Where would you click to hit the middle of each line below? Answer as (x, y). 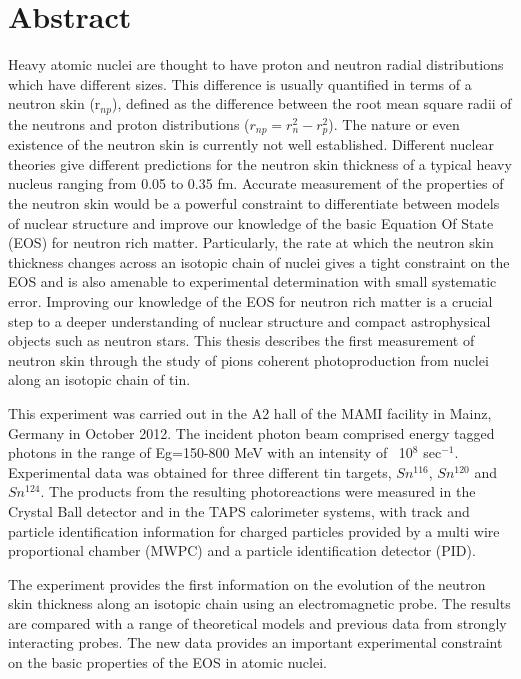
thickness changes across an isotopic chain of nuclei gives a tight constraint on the (259, 261)
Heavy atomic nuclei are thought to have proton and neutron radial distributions (256, 64)
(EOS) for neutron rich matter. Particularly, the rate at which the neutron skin (251, 242)
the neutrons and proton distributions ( (129, 123)
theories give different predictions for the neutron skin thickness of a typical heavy (260, 163)
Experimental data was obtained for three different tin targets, (200, 471)
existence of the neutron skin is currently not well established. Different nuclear (251, 144)
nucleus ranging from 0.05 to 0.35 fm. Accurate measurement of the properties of (256, 183)
